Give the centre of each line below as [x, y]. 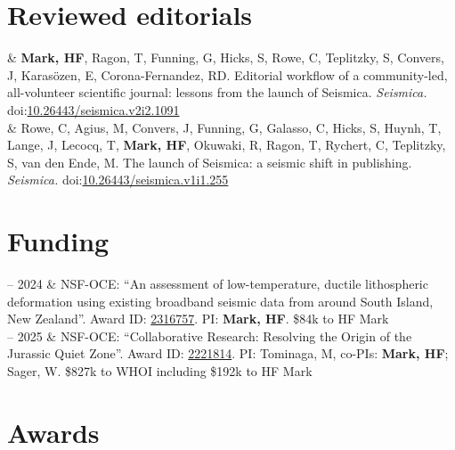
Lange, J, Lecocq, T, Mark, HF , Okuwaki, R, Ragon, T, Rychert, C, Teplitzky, [227, 145]
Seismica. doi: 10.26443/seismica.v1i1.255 [118, 180]
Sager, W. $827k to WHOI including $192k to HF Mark [160, 370]
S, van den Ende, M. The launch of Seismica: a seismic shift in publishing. [210, 162]
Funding [58, 241]
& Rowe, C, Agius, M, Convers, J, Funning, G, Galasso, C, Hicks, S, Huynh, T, [224, 127]
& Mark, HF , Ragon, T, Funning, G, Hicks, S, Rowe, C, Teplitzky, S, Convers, [226, 57]
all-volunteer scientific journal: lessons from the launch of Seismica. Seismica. [217, 92]
